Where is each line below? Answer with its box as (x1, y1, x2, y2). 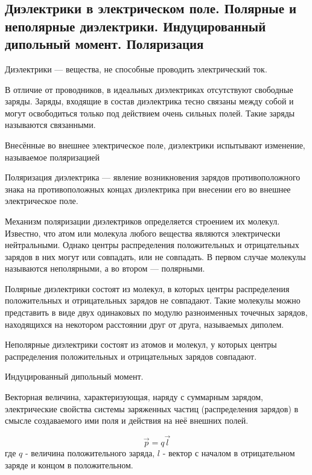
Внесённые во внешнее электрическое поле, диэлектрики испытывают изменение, (5, 138, 305, 151)
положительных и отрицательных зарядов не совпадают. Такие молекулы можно (5, 294, 301, 307)
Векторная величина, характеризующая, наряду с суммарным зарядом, (5, 391, 263, 403)
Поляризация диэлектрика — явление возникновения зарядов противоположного (5, 171, 301, 183)
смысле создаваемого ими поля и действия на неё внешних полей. (5, 414, 249, 427)
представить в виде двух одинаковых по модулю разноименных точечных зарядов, (5, 306, 308, 319)
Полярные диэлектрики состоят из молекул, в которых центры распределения (5, 282, 290, 295)
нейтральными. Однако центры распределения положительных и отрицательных (5, 238, 299, 251)
